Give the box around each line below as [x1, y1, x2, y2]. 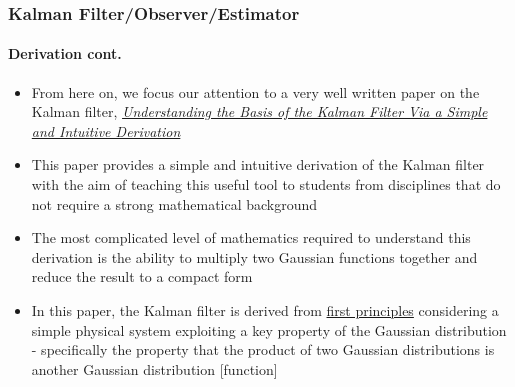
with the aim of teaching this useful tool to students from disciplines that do [31, 174, 501, 195]
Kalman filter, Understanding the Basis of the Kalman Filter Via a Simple [31, 101, 488, 122]
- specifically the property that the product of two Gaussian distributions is [31, 339, 495, 360]
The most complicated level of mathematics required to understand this [31, 227, 471, 248]
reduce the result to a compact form [31, 266, 253, 287]
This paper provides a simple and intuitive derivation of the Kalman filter [31, 154, 485, 175]
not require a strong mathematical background [31, 193, 318, 214]
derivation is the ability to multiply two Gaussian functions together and [31, 246, 478, 267]
